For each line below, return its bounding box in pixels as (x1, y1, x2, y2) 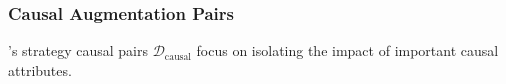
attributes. (8, 59, 72, 80)
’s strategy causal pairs (8, 40, 148, 61)
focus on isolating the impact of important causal (196, 40, 499, 61)
